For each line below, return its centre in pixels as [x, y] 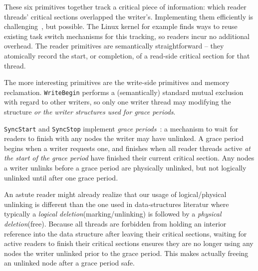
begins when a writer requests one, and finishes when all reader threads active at [127, 148]
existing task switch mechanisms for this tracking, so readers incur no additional [127, 36]
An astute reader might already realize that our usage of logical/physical [115, 194]
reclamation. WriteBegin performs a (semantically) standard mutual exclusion [124, 92]
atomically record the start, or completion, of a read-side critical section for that [127, 55]
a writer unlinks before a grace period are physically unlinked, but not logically [125, 168]
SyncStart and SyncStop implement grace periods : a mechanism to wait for [121, 128]
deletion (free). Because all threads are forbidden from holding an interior [115, 223]
